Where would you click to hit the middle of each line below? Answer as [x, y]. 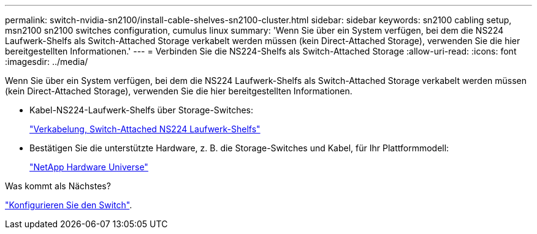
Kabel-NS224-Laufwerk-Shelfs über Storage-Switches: [141, 110]
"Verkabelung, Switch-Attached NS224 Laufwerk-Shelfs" [145, 129]
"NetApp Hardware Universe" [89, 167]
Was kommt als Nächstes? [58, 186]
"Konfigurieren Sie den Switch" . [69, 205]
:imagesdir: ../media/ [47, 62]
